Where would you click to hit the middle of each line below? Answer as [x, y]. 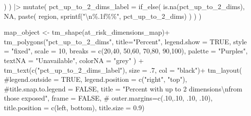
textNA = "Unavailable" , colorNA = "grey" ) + [74, 60]
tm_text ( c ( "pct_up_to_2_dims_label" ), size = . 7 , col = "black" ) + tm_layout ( [123, 70]
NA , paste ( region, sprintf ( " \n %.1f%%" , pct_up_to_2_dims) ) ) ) [103, 16]
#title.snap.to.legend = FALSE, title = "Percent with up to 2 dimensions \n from [123, 88]
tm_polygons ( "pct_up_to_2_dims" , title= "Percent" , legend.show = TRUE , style [125, 41]
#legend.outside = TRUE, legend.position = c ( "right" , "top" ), [96, 79]
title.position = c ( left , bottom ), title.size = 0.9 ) [74, 107]
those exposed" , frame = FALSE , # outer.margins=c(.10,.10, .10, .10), [108, 98]
